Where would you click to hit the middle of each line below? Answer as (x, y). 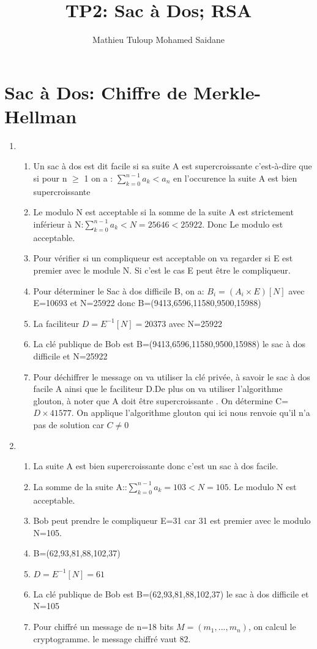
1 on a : (99, 178)
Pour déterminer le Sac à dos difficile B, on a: (119, 290)
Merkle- (227, 92)
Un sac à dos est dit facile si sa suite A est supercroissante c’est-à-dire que (173, 166)
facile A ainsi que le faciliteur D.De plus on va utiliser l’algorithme (158, 389)
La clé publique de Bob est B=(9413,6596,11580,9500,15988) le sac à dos (170, 344)
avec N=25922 (196, 323)
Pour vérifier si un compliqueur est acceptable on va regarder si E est (163, 258)
